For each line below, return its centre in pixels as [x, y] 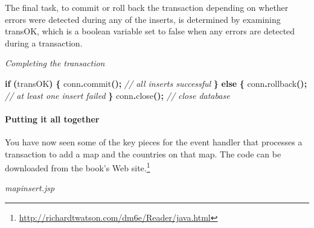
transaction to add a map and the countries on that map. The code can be [143, 154]
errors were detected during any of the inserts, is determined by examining [143, 19]
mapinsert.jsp [30, 188]
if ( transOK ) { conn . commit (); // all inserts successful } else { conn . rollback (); [156, 83]
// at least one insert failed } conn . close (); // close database [117, 95]
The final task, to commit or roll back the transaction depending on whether [147, 7]
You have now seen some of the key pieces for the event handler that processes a [154, 141]
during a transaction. [44, 43]
